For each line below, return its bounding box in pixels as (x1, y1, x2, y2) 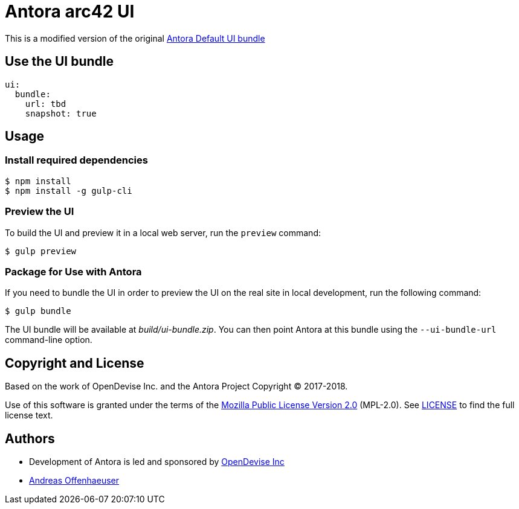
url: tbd (25, 98, 66, 109)
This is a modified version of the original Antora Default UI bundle (5, 33, 265, 43)
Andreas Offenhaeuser (29, 475, 119, 485)
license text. (5, 410, 53, 421)
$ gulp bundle (5, 306, 71, 316)
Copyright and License (5, 355, 144, 371)
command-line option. (5, 335, 92, 345)
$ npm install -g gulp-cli (5, 185, 132, 196)
